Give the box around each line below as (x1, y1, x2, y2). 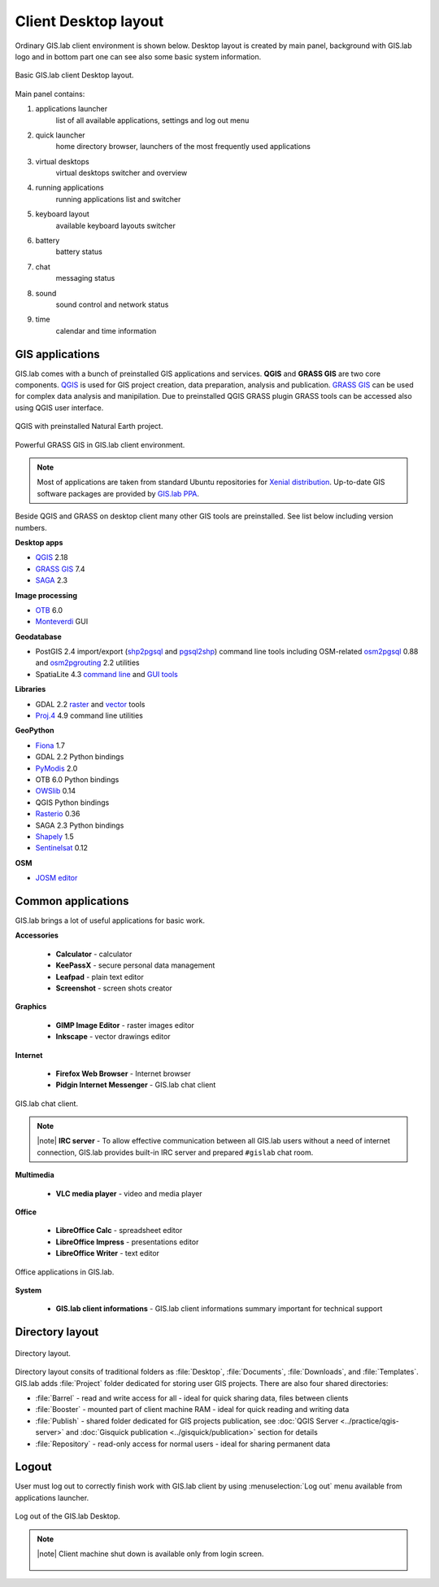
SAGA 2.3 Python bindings (35, 820, 124, 830)
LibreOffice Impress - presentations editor (55, 1237, 199, 1247)
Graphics (15, 1002, 47, 1012)
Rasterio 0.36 (35, 809, 80, 819)
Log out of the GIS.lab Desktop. (15, 1511, 121, 1521)
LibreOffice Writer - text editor (55, 1248, 160, 1258)
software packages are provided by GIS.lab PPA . (37, 488, 199, 498)
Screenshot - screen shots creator (55, 983, 172, 993)
